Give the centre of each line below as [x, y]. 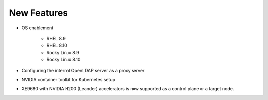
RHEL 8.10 [57, 46]
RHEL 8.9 [56, 38]
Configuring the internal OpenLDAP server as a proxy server [83, 70]
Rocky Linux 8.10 [64, 60]
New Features [38, 13]
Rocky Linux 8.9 [63, 52]
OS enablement [37, 28]
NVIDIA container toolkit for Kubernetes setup [68, 79]
